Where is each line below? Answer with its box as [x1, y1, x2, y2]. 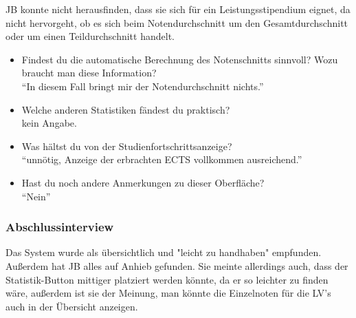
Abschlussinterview [5, 218, 114, 235]
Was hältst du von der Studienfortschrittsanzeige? [21, 138, 232, 153]
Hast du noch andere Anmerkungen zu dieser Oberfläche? [21, 175, 265, 189]
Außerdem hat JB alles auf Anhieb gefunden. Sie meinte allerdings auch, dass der [5, 258, 348, 273]
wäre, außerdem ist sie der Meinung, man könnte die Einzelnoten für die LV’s [5, 286, 331, 300]
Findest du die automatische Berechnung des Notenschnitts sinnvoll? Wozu [21, 52, 338, 66]
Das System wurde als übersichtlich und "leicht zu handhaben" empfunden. [5, 245, 322, 259]
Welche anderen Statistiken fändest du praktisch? [21, 102, 230, 116]
